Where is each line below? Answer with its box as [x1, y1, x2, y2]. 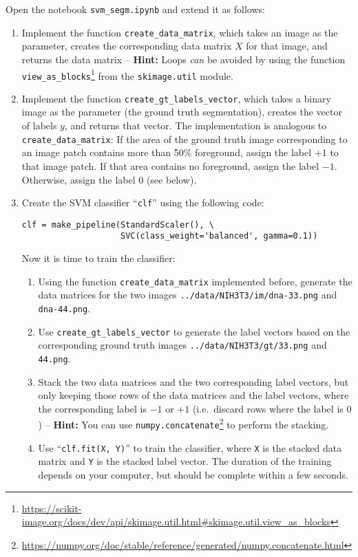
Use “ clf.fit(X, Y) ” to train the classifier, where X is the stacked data [38, 440, 342, 455]
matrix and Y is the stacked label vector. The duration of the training [38, 454, 332, 468]
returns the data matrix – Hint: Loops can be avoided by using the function [21, 52, 346, 66]
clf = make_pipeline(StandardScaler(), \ [21, 219, 214, 230]
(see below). [146, 172, 197, 186]
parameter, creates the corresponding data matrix [21, 39, 232, 53]
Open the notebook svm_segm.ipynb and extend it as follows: [6, 2, 265, 16]
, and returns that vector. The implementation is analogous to [64, 118, 327, 133]
